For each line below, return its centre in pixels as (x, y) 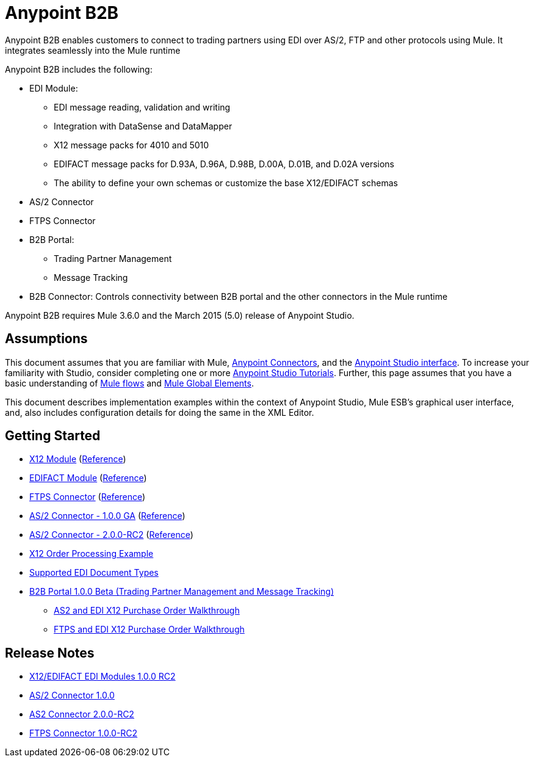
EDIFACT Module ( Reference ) (88, 478)
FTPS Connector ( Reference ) (88, 497)
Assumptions (46, 339)
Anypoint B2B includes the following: (79, 69)
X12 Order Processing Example (92, 554)
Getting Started (53, 436)
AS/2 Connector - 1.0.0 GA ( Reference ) (107, 516)
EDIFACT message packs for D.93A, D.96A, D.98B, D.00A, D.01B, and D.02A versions (224, 164)
